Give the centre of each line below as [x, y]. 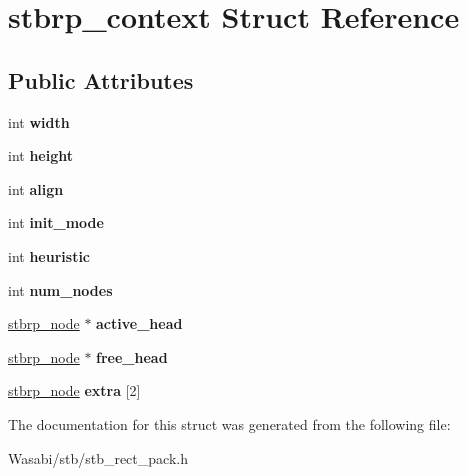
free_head [132, 356]
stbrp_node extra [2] [74, 390]
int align [36, 188]
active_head [139, 323]
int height [41, 155]
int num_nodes [60, 289]
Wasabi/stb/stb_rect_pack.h [98, 457]
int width [39, 121]
